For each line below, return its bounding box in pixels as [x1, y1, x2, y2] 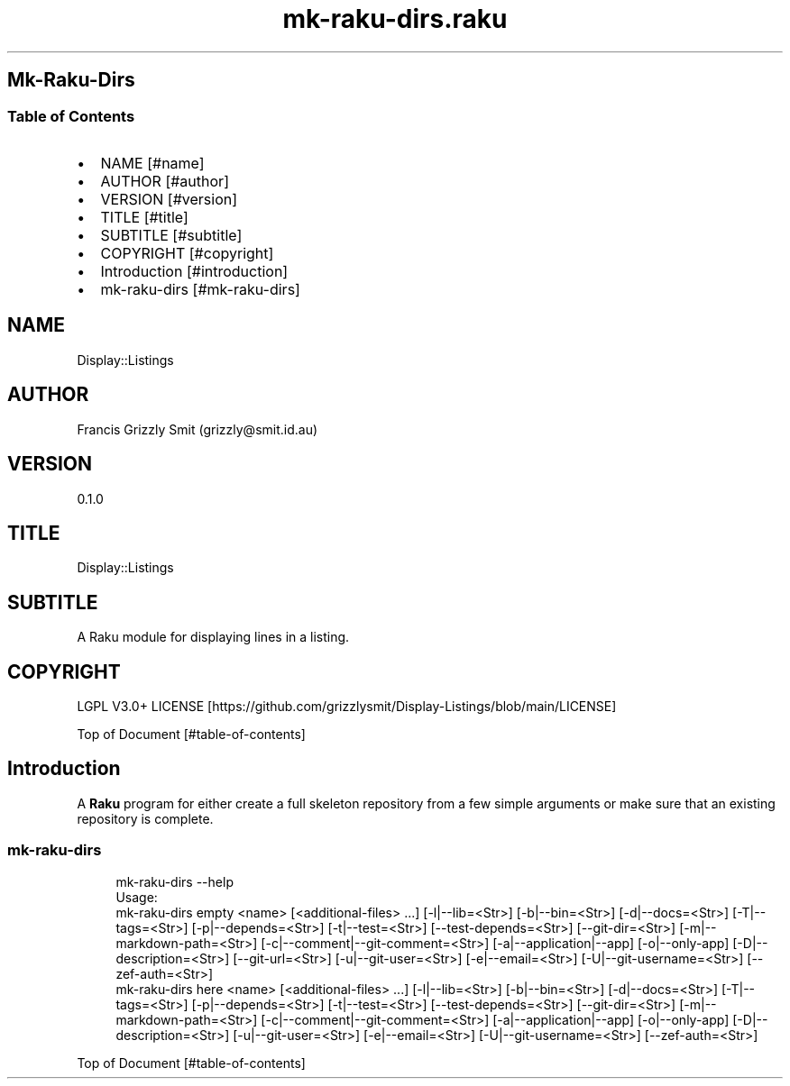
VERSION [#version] [100, 189, 238, 208]
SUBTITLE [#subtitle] [100, 225, 243, 244]
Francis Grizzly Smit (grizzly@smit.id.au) [77, 421, 318, 437]
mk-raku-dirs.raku [282, 4, 508, 34]
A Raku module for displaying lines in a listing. [77, 629, 350, 645]
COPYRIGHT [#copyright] [100, 243, 274, 262]
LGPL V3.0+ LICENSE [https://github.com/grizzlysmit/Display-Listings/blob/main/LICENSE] [77, 698, 617, 715]
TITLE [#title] [100, 207, 188, 226]
